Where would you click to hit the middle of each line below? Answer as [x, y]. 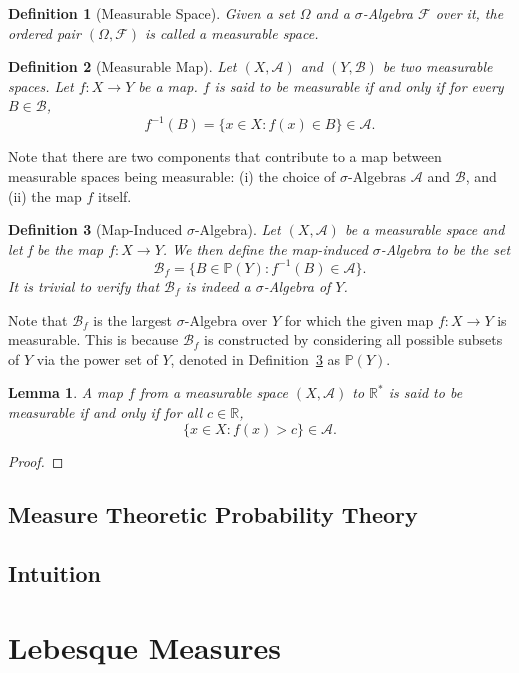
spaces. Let [41, 85]
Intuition [54, 573]
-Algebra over [226, 319]
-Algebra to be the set [445, 248]
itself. [115, 195]
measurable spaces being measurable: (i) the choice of [172, 176]
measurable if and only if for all [105, 411]
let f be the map [56, 248]
